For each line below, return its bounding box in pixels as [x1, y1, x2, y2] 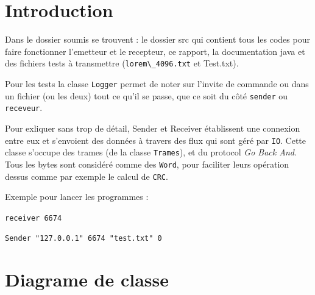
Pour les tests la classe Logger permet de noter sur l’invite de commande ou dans [5, 77, 309, 90]
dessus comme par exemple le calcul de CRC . [5, 169, 168, 182]
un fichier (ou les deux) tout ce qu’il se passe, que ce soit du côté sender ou [5, 89, 288, 102]
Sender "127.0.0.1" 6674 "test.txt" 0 [5, 234, 162, 243]
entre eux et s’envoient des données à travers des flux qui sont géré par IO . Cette [5, 133, 306, 146]
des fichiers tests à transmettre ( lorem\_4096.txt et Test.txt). [5, 57, 239, 69]
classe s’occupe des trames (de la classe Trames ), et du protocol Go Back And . [5, 146, 297, 158]
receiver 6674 [5, 213, 62, 222]
